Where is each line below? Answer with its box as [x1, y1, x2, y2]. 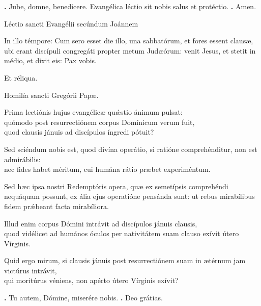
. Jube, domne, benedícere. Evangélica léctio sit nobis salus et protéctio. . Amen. [4, 1, 256, 11]
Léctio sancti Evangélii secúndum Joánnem [4, 18, 138, 29]
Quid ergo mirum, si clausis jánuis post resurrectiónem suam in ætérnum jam [4, 255, 246, 266]
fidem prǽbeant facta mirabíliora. [4, 200, 109, 211]
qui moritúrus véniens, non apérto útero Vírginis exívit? [4, 275, 179, 286]
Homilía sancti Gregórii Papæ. [4, 89, 99, 100]
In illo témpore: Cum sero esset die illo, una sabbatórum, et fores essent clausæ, [4, 35, 253, 46]
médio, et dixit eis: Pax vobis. [4, 55, 97, 66]
